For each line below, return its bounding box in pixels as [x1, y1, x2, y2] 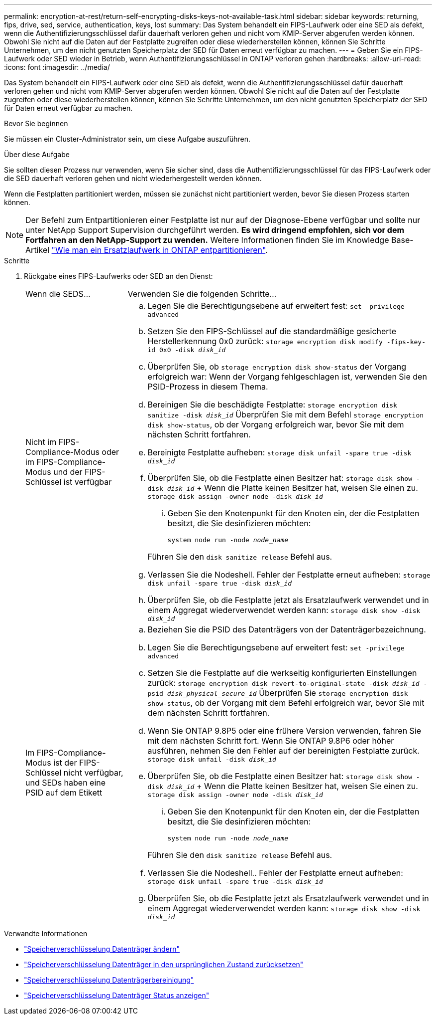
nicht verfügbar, [63, 768, 123, 778]
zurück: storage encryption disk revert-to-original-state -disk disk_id [147, 678, 420, 688]
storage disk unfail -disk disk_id [147, 756, 276, 763]
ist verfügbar [63, 476, 112, 487]
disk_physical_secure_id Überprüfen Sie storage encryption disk [167, 688, 408, 698]
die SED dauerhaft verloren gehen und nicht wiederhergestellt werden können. [4, 174, 262, 183]
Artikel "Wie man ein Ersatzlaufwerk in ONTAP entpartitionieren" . [25, 245, 268, 255]
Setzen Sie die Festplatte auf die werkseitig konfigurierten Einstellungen [147, 668, 417, 678]
